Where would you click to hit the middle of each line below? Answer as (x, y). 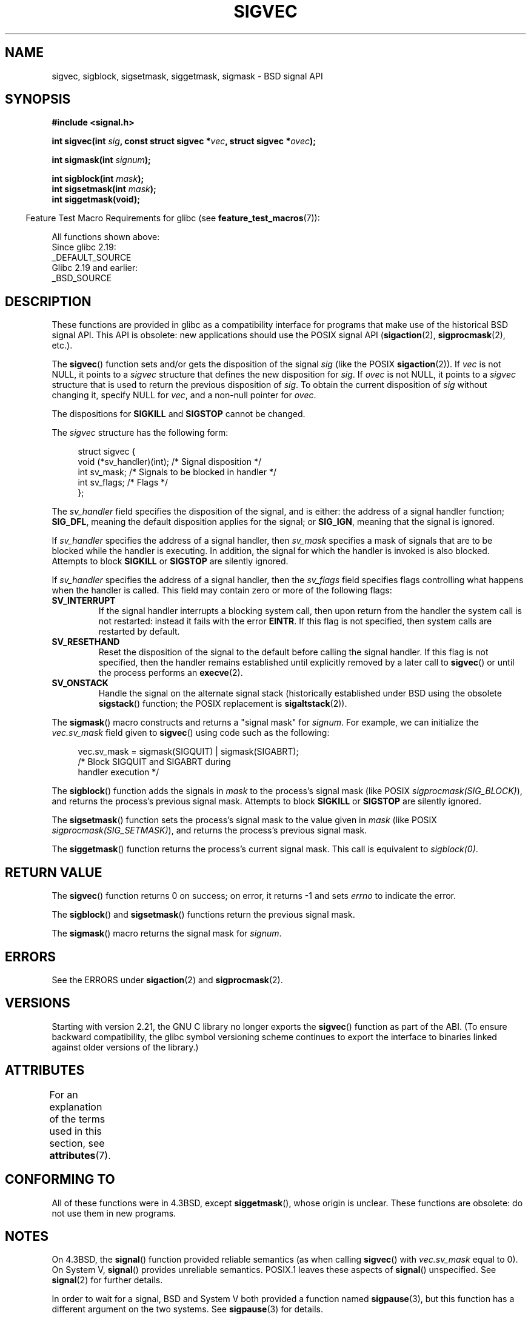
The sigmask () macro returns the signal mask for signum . (167, 933)
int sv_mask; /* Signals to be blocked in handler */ (177, 472)
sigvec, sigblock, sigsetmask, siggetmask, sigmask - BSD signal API (187, 76)
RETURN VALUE (54, 872)
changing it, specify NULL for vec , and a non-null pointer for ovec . (184, 395)
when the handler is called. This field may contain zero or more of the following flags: (222, 590)
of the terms (77, 1119)
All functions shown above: (106, 237)
